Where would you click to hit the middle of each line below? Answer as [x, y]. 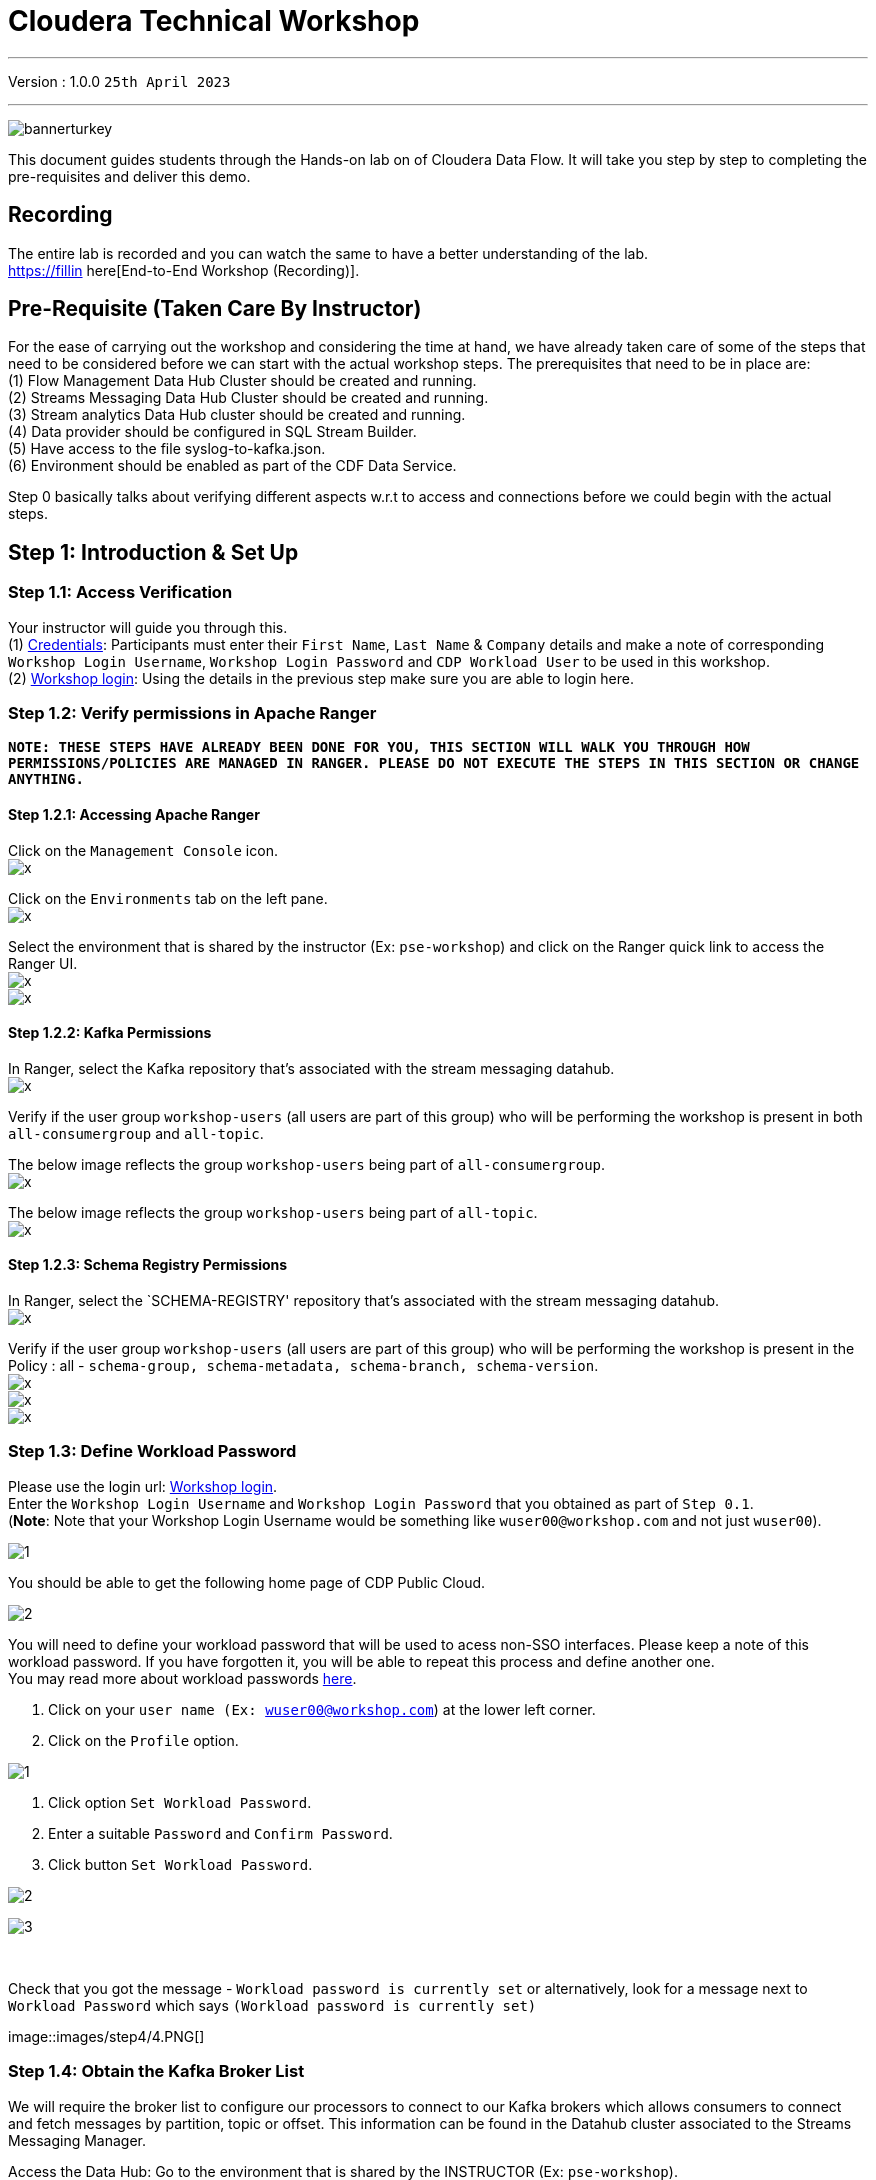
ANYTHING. [46, 779]
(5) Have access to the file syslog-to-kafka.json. [167, 449]
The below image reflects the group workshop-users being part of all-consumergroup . [307, 1164]
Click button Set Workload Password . [180, 1864]
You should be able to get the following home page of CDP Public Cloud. [247, 1582]
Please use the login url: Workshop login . [143, 1486]
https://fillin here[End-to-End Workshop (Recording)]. [184, 270]
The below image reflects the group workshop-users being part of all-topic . [273, 1212]
